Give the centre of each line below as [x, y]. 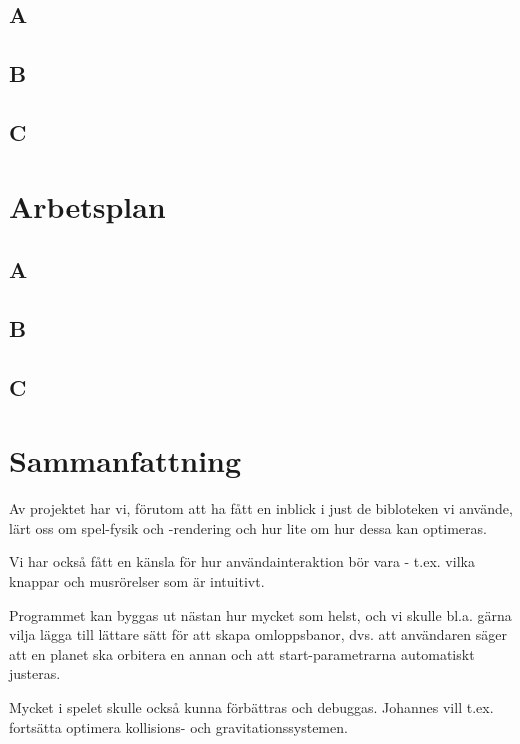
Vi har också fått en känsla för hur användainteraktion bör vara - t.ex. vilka [242, 561]
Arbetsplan [87, 205]
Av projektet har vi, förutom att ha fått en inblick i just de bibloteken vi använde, [261, 508]
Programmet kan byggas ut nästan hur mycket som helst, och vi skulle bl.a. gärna [260, 614]
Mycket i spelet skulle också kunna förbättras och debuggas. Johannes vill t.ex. [251, 706]
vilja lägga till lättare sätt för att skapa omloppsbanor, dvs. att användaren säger [258, 634]
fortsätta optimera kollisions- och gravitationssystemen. [178, 726]
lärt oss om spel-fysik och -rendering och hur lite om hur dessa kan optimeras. [248, 527]
